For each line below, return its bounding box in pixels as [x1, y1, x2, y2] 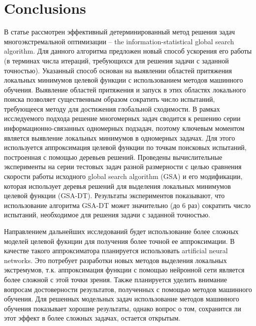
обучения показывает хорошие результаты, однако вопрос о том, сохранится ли [4, 303, 241, 313]
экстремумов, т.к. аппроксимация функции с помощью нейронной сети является [4, 265, 245, 275]
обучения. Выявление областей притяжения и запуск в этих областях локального [4, 84, 246, 94]
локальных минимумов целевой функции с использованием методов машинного [4, 75, 243, 85]
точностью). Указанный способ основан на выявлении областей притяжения [4, 65, 232, 75]
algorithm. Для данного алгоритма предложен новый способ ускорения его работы [4, 46, 252, 56]
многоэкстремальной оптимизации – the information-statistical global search [4, 36, 234, 46]
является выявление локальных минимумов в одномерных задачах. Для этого [4, 132, 235, 143]
